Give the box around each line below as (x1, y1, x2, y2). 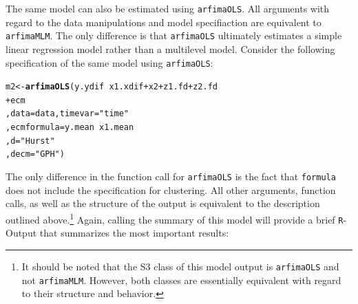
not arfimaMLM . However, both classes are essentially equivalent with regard (21, 272, 341, 287)
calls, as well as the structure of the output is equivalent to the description (6, 196, 320, 210)
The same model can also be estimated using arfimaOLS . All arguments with (6, 1, 330, 15)
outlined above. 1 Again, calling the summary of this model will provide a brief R (6, 210, 344, 226)
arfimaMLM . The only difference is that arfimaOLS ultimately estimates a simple (6, 28, 342, 43)
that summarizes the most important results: (39, 226, 229, 240)
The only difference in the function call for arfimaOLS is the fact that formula (6, 169, 336, 184)
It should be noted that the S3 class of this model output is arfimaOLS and (21, 259, 339, 273)
